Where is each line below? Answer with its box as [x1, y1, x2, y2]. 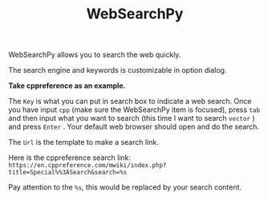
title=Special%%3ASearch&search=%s [8, 169, 128, 177]
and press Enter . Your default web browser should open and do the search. [8, 122, 259, 132]
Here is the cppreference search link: [8, 153, 131, 162]
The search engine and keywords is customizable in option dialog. [8, 66, 227, 75]
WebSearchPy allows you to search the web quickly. [8, 50, 181, 60]
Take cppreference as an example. [8, 81, 126, 90]
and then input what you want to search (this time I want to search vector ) [8, 114, 255, 123]
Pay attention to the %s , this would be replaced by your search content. [8, 182, 242, 192]
